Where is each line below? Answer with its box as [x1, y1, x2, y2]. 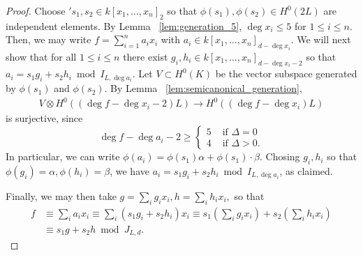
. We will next [290, 32, 351, 47]
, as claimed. [279, 163, 333, 178]
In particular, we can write [6, 149, 120, 164]
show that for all [6, 49, 77, 63]
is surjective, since [6, 111, 83, 125]
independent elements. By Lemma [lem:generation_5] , [6, 18, 242, 33]
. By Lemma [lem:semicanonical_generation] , [104, 81, 302, 95]
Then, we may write [6, 32, 91, 47]
